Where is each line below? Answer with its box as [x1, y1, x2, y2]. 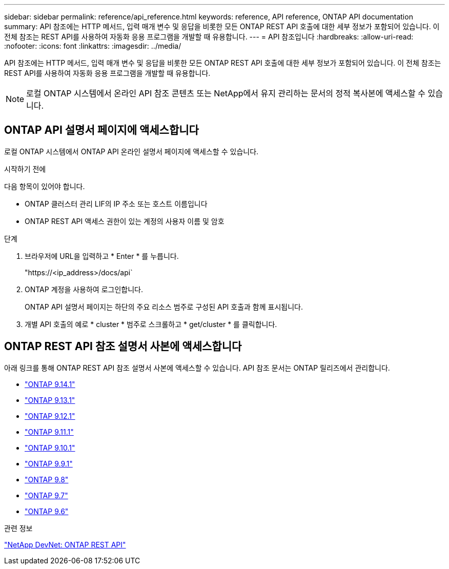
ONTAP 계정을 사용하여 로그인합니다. [25, 284, 143, 294]
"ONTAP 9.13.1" [25, 395, 75, 404]
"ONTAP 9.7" [25, 491, 68, 500]
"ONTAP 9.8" [25, 475, 69, 484]
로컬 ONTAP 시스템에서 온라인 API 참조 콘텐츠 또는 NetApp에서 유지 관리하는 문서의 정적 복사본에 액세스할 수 [26, 88, 425, 98]
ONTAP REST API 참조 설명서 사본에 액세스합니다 [4, 340, 242, 353]
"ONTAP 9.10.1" [25, 443, 75, 452]
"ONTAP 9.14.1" [25, 379, 75, 389]
